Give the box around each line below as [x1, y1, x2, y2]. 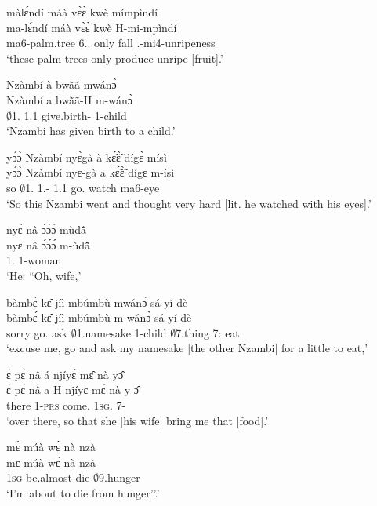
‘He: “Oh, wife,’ [6, 267, 82, 283]
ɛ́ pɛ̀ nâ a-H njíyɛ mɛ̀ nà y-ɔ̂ [6, 381, 139, 398]
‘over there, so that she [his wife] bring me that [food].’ [6, 412, 269, 428]
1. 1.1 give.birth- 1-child [12, 107, 127, 123]
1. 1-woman [6, 252, 62, 268]
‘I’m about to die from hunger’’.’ [6, 485, 160, 501]
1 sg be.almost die [6, 469, 90, 486]
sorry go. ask [6, 324, 68, 340]
